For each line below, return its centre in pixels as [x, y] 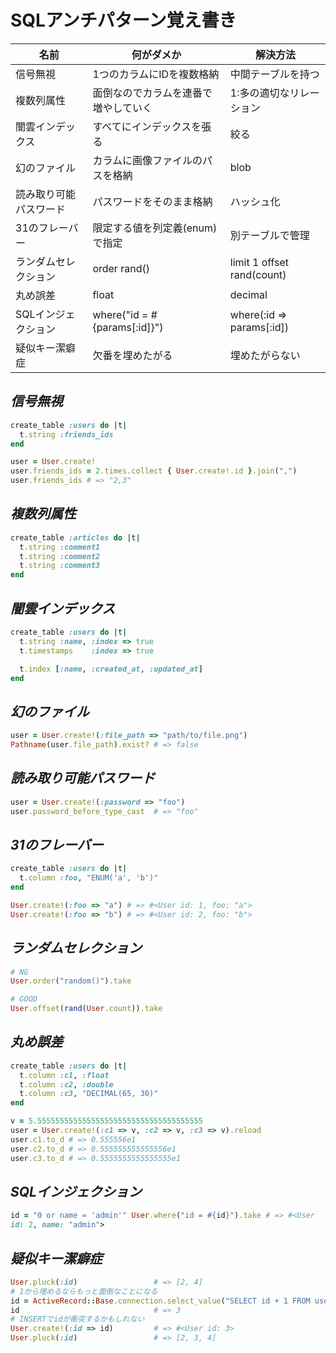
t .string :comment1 [60, 547]
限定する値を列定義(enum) [155, 228]
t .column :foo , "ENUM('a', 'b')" [89, 878]
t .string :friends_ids [66, 434]
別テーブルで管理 [269, 235]
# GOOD [24, 999]
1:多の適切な [259, 93]
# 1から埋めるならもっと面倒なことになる [84, 1291]
